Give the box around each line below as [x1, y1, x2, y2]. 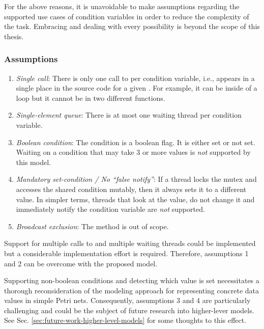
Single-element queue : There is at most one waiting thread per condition [16, 109, 242, 120]
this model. [16, 156, 51, 167]
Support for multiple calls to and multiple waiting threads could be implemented [4, 238, 256, 249]
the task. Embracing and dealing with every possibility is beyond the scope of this [4, 21, 260, 32]
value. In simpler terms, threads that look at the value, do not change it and [16, 194, 255, 204]
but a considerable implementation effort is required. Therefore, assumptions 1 [4, 248, 249, 258]
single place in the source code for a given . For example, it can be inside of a [16, 83, 257, 93]
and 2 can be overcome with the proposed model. [4, 258, 158, 268]
